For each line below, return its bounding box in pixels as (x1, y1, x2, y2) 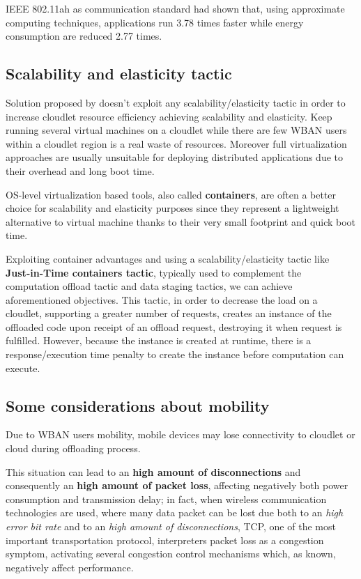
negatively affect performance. (6, 559, 134, 574)
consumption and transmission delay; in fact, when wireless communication (6, 491, 327, 506)
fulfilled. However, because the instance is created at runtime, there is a (6, 333, 312, 348)
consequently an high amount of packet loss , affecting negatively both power (6, 478, 348, 493)
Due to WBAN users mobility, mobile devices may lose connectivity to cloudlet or (6, 427, 355, 442)
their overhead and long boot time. (6, 163, 155, 178)
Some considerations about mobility (6, 394, 270, 416)
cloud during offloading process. (6, 441, 141, 456)
